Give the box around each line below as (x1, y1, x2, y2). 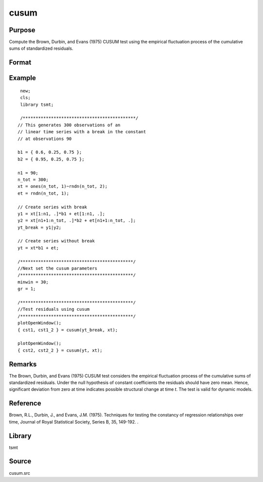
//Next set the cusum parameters (18, 266, 97, 271)
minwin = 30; (18, 279, 49, 285)
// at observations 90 (18, 136, 72, 141)
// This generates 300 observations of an (18, 122, 121, 128)
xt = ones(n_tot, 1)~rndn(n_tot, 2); (18, 183, 108, 189)
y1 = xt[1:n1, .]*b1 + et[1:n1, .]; (18, 211, 105, 217)
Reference (9, 399, 41, 407)
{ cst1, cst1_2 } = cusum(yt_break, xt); (18, 327, 118, 333)
